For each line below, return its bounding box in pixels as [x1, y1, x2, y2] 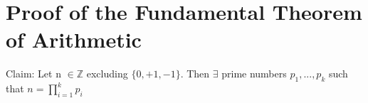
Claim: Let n [6, 66, 61, 81]
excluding [86, 66, 128, 81]
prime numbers [221, 66, 287, 81]
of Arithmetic [6, 25, 142, 54]
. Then [180, 66, 210, 81]
